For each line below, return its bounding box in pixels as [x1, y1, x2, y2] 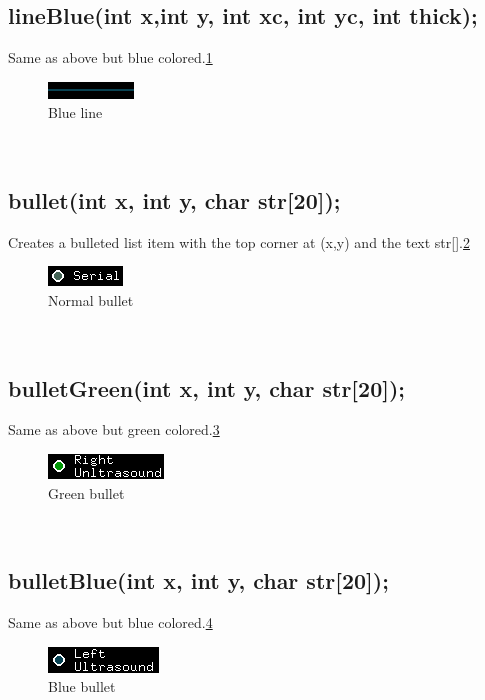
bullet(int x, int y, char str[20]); [8, 184, 341, 215]
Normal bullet [48, 289, 134, 310]
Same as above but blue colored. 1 [8, 47, 213, 68]
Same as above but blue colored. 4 [8, 611, 213, 632]
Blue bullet [48, 676, 116, 697]
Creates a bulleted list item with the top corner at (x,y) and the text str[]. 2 [8, 231, 470, 252]
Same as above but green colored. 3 [8, 419, 220, 440]
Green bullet [48, 482, 125, 503]
